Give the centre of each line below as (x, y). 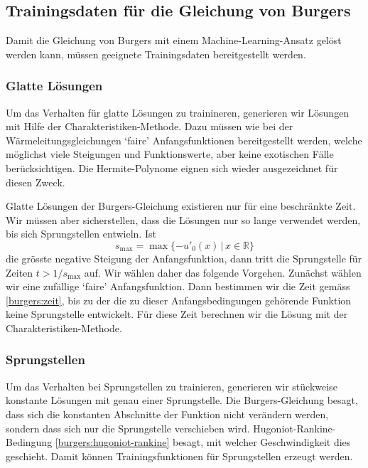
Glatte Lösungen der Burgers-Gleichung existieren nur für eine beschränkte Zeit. (181, 206)
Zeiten (20, 272)
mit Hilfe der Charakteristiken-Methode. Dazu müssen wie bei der (150, 126)
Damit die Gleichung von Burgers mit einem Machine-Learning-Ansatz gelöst (174, 40)
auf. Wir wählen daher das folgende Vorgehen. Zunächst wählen (223, 272)
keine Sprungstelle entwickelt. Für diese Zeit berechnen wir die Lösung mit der (177, 314)
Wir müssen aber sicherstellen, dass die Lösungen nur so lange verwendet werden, (183, 219)
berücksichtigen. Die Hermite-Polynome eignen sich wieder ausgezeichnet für (172, 167)
